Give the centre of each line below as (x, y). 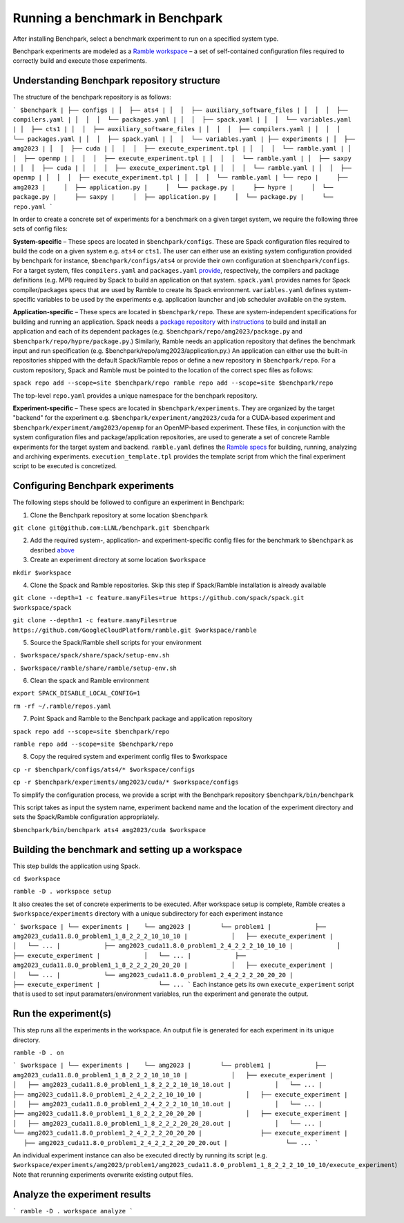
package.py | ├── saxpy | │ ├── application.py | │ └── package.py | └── (173, 197)
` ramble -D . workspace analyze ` (73, 1211)
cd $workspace (37, 879)
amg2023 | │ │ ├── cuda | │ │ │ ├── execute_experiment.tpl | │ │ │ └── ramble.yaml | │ (182, 149)
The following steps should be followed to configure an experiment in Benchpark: (128, 502)
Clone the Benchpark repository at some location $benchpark (119, 515)
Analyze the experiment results (82, 1194)
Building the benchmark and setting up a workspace (127, 849)
